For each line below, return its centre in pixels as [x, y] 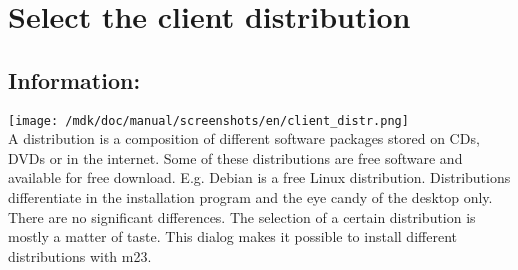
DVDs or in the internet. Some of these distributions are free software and [235, 157]
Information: [74, 79]
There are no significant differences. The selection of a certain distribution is [242, 216]
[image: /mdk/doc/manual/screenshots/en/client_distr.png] [208, 120]
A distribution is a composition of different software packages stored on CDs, [244, 138]
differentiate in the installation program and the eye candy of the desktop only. [250, 197]
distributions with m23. [80, 255]
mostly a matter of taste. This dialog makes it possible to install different [232, 236]
